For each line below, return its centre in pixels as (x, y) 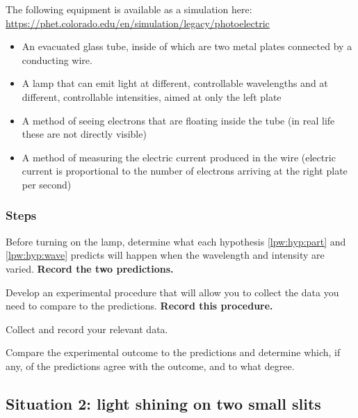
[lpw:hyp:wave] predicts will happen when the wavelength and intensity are (165, 255)
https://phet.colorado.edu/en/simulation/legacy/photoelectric (138, 23)
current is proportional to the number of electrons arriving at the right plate (185, 171)
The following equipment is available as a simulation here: (129, 9)
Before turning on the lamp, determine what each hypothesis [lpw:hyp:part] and (176, 241)
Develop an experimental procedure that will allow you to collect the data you (172, 292)
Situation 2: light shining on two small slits (163, 403)
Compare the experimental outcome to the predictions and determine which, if (173, 352)
